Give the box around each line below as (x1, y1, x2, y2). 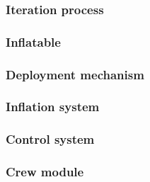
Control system (6, 130, 95, 148)
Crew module (6, 163, 84, 181)
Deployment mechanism (6, 65, 144, 83)
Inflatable (6, 33, 61, 50)
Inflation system (6, 98, 100, 115)
